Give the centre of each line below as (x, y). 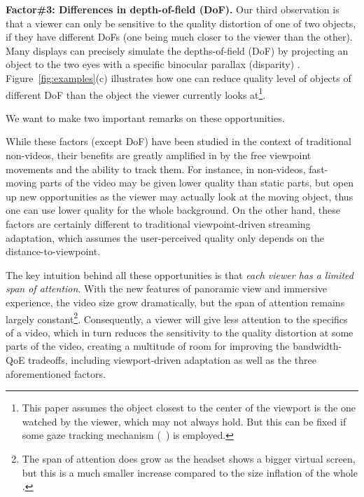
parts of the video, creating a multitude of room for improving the (148, 346)
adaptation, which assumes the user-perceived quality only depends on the (165, 237)
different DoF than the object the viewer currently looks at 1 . (136, 93)
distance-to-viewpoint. (53, 251)
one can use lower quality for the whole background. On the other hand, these (173, 210)
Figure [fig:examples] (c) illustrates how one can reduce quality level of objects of (178, 77)
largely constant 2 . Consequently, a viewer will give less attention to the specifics (177, 318)
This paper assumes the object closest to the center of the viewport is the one (189, 408)
